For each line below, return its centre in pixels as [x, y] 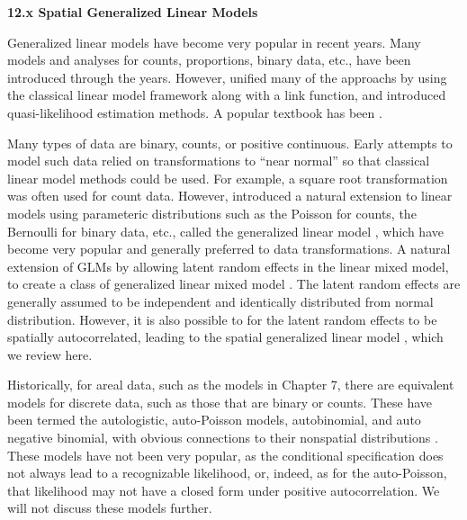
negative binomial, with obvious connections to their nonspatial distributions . [223, 438]
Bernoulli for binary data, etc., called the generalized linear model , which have [225, 231]
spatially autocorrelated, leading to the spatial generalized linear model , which [225, 337]
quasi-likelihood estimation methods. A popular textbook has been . [195, 112]
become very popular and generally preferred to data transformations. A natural [229, 249]
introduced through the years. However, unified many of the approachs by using [227, 77]
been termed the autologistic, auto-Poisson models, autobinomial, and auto [214, 420]
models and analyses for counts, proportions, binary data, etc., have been [209, 60]
